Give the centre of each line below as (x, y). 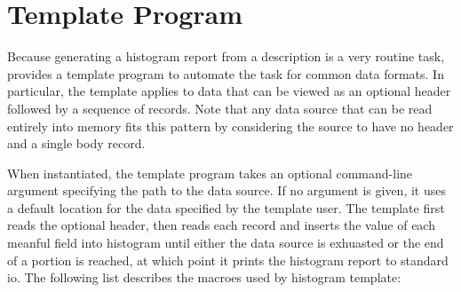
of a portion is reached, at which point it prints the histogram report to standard (228, 260)
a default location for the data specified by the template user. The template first (226, 207)
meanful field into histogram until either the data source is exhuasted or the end (226, 243)
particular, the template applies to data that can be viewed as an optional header (229, 91)
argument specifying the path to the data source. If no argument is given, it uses (227, 190)
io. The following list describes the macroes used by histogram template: (204, 277)
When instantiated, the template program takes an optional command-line (210, 173)
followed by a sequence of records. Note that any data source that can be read (220, 108)
